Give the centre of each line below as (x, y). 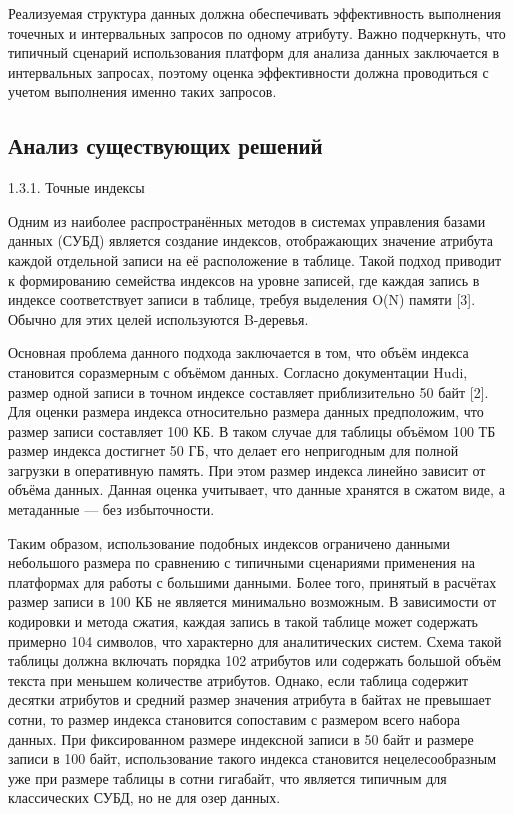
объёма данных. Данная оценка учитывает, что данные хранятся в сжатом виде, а (256, 489)
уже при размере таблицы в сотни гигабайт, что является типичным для (227, 777)
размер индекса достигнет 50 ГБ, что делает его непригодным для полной (233, 450)
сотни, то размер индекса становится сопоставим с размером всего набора (234, 719)
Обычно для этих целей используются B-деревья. (158, 318)
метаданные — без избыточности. (111, 509)
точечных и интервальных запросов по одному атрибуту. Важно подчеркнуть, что (257, 32)
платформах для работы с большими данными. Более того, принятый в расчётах (252, 581)
